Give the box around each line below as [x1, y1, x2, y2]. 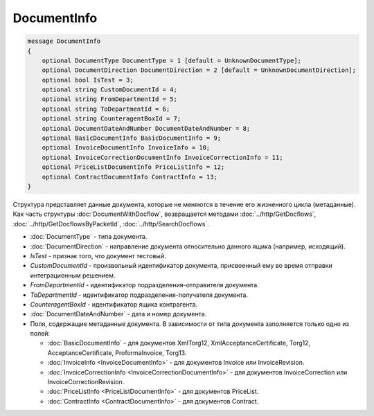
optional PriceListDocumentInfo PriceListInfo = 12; [42, 163, 225, 171]
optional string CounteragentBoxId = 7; [42, 115, 181, 123]
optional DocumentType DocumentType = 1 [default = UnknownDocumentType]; [42, 56, 301, 64]
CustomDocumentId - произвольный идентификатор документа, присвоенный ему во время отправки [30, 262, 332, 270]
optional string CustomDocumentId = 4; [42, 86, 178, 93]
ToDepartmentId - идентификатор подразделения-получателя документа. [30, 291, 249, 299]
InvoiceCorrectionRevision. [47, 378, 125, 386]
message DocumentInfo [27, 37, 101, 45]
